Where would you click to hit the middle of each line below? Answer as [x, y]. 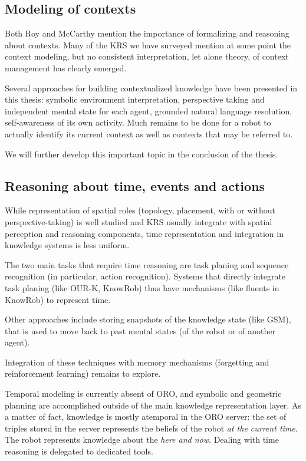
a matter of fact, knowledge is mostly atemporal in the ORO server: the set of [146, 416]
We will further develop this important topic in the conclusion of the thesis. [142, 154]
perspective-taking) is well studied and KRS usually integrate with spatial [139, 221]
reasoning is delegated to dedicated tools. [79, 451]
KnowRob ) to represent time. [58, 299]
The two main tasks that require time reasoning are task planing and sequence [147, 264]
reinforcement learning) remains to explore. [83, 373]
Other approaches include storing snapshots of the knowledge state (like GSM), [148, 319]
